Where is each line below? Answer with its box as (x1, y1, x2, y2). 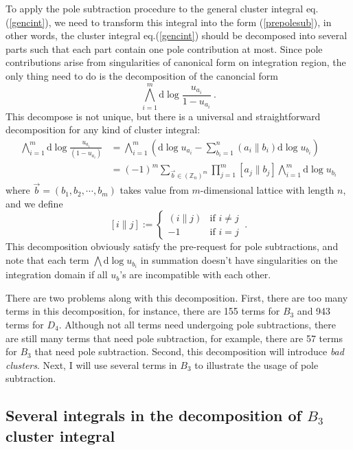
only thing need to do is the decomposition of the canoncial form (5, 68, 278, 82)
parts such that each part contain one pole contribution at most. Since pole (5, 41, 323, 56)
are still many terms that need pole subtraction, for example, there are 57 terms (5, 330, 343, 345)
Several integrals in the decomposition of (5, 405, 301, 426)
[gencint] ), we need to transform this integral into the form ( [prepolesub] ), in (9, 14, 332, 29)
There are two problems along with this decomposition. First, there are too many (5, 290, 348, 304)
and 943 (297, 304, 331, 318)
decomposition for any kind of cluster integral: (5, 122, 201, 137)
